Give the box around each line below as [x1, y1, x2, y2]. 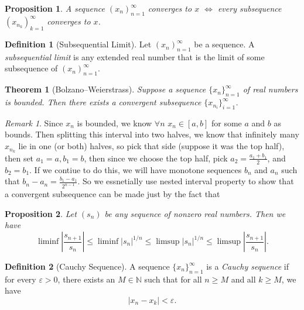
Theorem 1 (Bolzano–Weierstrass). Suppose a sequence [5, 83, 206, 95]
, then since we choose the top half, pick [84, 151, 228, 164]
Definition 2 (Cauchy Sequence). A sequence [5, 260, 170, 272]
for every [5, 273, 36, 285]
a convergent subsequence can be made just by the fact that [5, 188, 220, 200]
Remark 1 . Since [5, 116, 63, 129]
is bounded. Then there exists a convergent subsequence [5, 96, 201, 108]
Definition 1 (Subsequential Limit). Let [5, 38, 152, 50]
